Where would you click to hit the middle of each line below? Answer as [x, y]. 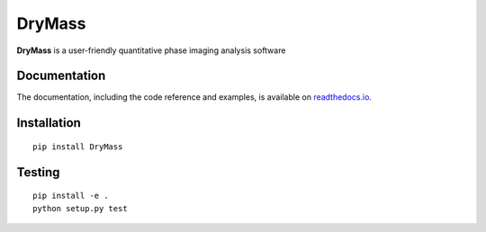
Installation [49, 123]
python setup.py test [80, 208]
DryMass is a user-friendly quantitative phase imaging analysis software [151, 50]
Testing [38, 172]
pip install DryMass [78, 147]
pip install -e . [71, 196]
